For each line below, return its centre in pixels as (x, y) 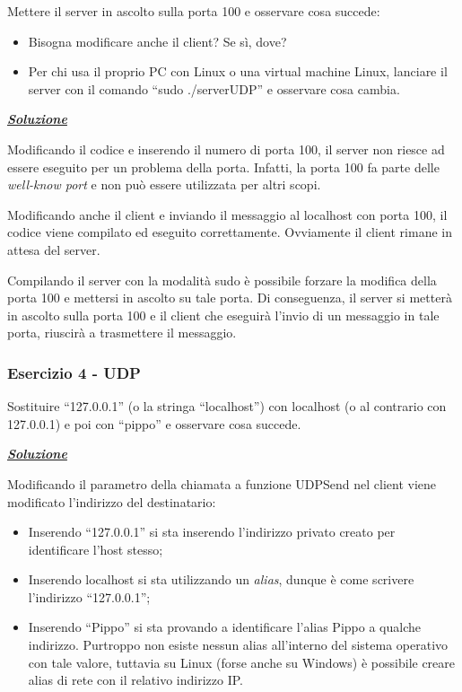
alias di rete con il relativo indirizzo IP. (135, 680)
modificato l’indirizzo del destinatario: (112, 501)
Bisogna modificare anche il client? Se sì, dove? (157, 41)
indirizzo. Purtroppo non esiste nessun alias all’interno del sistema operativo (238, 645)
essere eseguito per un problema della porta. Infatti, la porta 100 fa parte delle (223, 166)
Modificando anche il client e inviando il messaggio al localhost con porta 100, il (227, 214)
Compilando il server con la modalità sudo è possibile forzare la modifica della (222, 280)
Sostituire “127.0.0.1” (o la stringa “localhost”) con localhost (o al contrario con (227, 406)
